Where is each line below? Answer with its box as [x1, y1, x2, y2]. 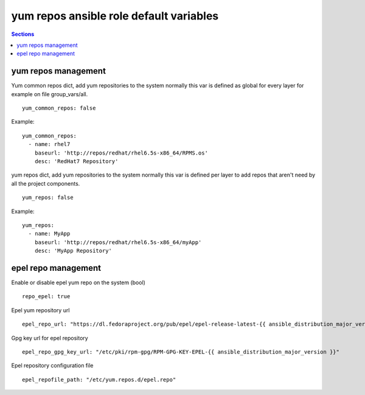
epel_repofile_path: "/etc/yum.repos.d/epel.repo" [22, 376, 176, 383]
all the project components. [11, 180, 80, 187]
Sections [11, 30, 35, 38]
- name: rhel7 [28, 141, 71, 148]
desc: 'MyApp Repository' [34, 247, 113, 254]
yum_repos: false [22, 194, 74, 201]
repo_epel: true [22, 293, 71, 300]
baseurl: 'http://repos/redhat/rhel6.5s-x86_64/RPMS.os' [34, 149, 208, 156]
